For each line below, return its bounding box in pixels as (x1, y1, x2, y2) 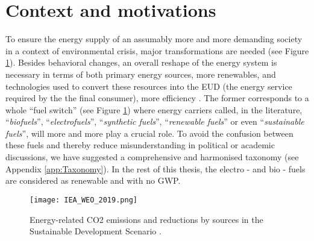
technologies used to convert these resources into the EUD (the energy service (5, 80, 292, 92)
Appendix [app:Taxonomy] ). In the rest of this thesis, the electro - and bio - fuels (5, 162, 306, 175)
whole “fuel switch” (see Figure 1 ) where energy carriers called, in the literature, (5, 103, 303, 116)
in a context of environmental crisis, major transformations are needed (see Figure (5, 44, 309, 57)
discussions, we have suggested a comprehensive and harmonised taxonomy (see (5, 151, 299, 163)
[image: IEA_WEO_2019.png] (30, 195, 137, 204)
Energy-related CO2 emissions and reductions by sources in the (30, 213, 263, 225)
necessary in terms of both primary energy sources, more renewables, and (5, 67, 276, 80)
